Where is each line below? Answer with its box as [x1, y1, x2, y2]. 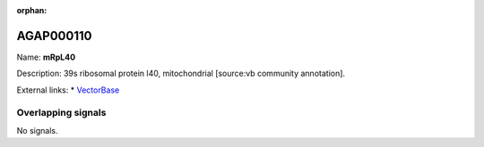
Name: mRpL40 [16, 52, 76, 62]
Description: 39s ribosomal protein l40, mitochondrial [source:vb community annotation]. [16, 68, 345, 79]
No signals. [16, 125, 58, 135]
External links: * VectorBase [16, 85, 120, 95]
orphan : [16, 5, 48, 15]
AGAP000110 [16, 28, 92, 44]
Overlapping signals [16, 107, 107, 119]
